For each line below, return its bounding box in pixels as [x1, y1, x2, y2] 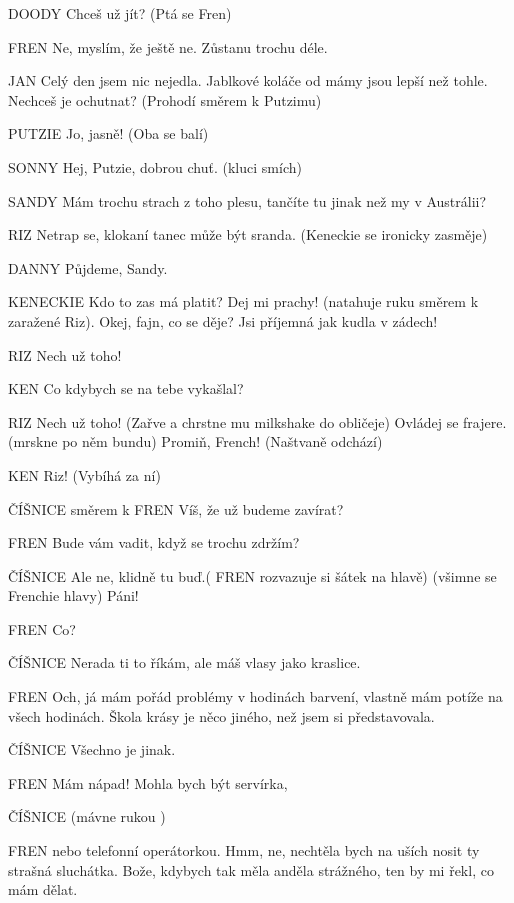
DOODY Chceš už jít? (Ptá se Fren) [8, 3, 232, 23]
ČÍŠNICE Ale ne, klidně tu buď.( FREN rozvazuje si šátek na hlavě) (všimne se [8, 565, 497, 586]
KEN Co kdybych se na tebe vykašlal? [8, 378, 244, 399]
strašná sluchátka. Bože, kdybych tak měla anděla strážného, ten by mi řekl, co [8, 859, 494, 880]
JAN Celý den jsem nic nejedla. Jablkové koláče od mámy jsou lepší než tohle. [8, 70, 488, 91]
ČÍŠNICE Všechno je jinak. [8, 739, 176, 760]
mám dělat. [8, 879, 78, 900]
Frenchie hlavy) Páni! [8, 585, 139, 606]
